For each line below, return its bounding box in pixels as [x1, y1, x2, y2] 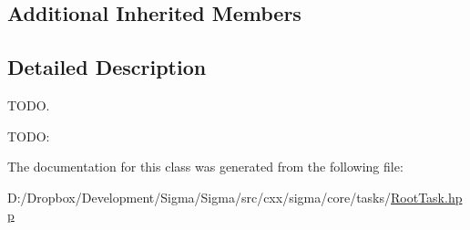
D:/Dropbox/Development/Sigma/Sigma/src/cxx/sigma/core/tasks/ [7, 187, 392, 206]
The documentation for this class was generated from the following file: [7, 157, 404, 176]
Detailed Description [7, 53, 207, 81]
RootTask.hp [391, 187, 463, 206]
